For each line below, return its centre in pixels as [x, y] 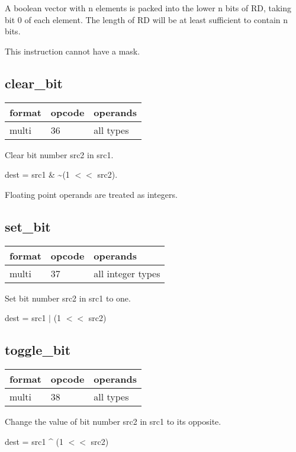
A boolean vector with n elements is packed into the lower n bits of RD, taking [148, 8]
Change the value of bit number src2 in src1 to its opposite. [113, 421]
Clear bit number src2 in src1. [59, 154]
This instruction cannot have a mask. [73, 51]
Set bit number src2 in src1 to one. [68, 298]
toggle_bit [38, 350]
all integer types [127, 273]
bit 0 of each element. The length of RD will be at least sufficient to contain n [147, 19]
